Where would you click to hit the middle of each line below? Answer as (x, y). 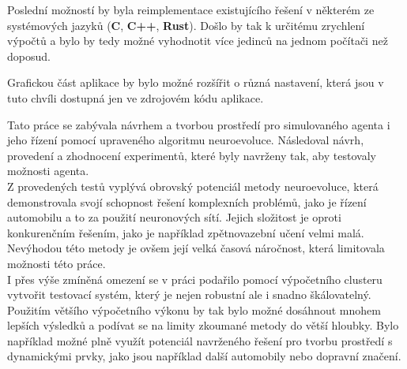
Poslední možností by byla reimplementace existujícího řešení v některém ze (191, 9)
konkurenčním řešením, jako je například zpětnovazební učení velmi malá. (186, 232)
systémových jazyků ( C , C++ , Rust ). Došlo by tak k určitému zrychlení (186, 25)
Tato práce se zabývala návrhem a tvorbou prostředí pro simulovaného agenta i (199, 124)
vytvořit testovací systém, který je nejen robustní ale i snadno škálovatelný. (189, 294)
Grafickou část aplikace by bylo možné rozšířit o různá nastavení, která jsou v (196, 82)
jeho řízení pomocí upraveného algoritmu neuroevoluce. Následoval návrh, (186, 140)
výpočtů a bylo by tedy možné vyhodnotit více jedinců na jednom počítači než (198, 41)
